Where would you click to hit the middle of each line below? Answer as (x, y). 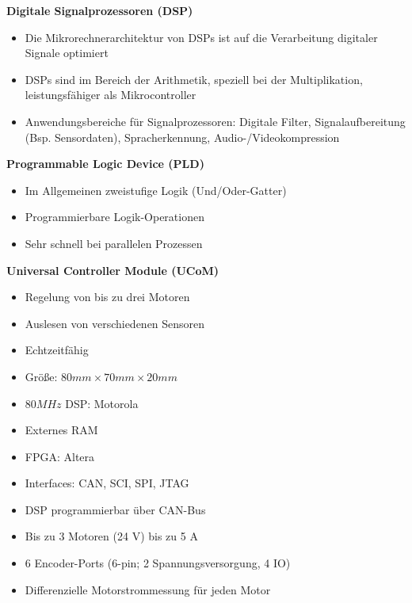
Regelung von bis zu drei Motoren (107, 297)
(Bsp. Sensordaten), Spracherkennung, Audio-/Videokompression (182, 137)
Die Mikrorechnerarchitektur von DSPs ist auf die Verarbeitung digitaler (201, 37)
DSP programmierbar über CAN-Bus (115, 509)
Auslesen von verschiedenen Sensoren (115, 323)
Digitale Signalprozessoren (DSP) (100, 10)
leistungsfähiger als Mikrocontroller (111, 95)
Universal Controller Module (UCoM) (113, 270)
